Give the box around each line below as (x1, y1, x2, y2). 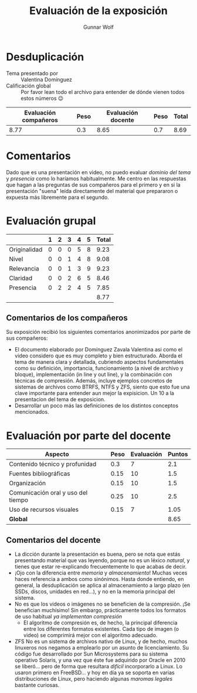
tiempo (9, 496, 28, 504)
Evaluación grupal (6, 214, 96, 227)
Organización (9, 479, 46, 488)
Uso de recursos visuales (9, 506, 79, 514)
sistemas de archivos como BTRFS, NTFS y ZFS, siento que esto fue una (14, 383, 191, 391)
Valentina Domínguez (21, 76, 72, 83)
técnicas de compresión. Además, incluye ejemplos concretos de (14, 377, 173, 384)
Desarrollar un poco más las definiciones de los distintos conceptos (14, 402, 179, 409)
